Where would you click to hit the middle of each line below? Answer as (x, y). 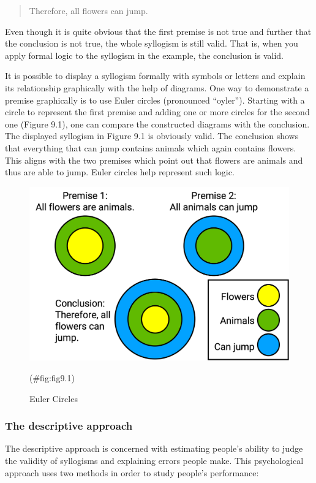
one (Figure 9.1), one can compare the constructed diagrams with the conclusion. (157, 124)
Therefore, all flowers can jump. (88, 10)
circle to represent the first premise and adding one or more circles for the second (157, 112)
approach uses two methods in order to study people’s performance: (132, 472)
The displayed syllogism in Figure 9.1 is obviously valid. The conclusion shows (152, 136)
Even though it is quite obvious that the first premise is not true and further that (158, 31)
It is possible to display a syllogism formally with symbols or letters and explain (155, 76)
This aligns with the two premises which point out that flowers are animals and (154, 160)
